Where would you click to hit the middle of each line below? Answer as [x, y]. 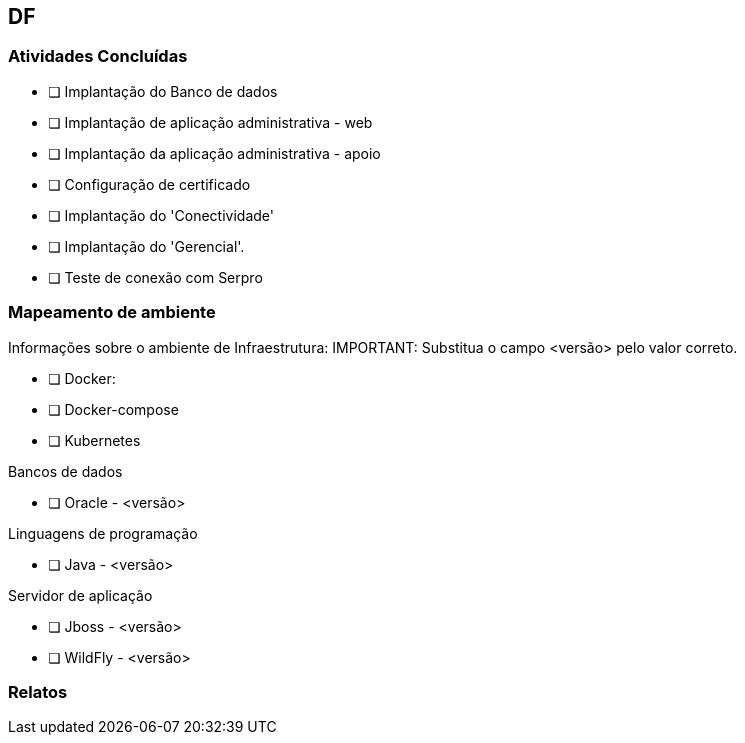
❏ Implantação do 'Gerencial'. [146, 246]
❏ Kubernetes [94, 440]
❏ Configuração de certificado [149, 184]
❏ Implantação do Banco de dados [163, 91]
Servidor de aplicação [80, 595]
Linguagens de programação [103, 533]
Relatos [38, 691]
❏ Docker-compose [113, 409]
